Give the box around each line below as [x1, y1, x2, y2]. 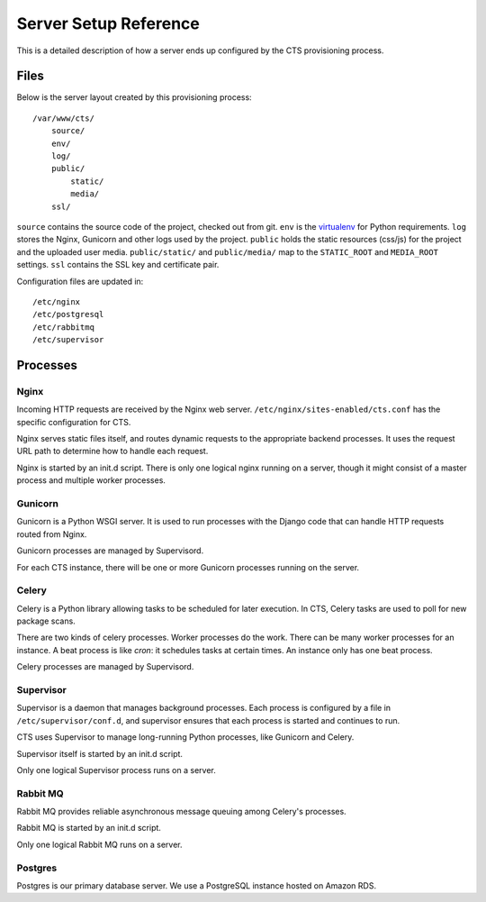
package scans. [16, 615, 76, 626]
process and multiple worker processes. [16, 475, 166, 486]
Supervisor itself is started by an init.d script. [16, 748, 184, 759]
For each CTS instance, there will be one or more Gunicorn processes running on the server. [16, 561, 360, 572]
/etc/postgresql [32, 309, 104, 320]
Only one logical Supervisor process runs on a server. [16, 764, 216, 775]
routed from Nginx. [16, 528, 87, 540]
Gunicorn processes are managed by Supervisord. [16, 545, 204, 556]
